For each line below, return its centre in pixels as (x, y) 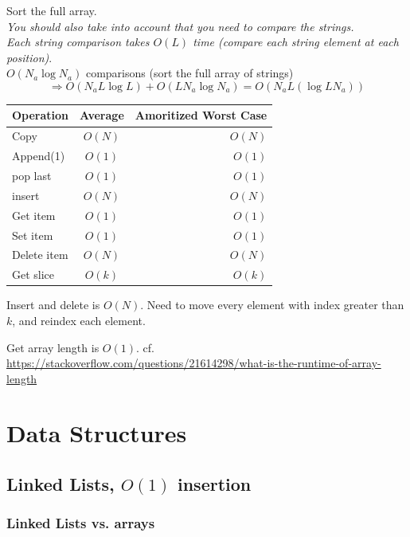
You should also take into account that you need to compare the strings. (180, 26)
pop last (32, 175)
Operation (41, 115)
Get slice (33, 274)
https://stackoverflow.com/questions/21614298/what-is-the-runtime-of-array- (194, 363)
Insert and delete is (53, 305)
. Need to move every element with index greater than (272, 305)
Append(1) (39, 156)
